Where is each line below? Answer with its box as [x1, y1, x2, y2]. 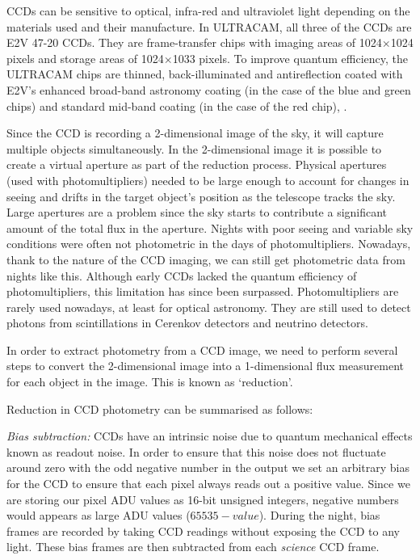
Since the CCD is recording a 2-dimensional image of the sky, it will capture [6, 124, 384, 141]
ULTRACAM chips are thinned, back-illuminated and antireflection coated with [6, 65, 403, 82]
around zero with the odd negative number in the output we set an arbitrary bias [6, 459, 409, 476]
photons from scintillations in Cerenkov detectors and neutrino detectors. [6, 314, 368, 331]
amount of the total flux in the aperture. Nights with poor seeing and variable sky [6, 219, 414, 236]
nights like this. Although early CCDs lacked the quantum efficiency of [6, 267, 357, 284]
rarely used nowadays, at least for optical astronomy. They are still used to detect [6, 298, 411, 315]
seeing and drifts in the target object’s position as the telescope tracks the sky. [6, 187, 396, 204]
